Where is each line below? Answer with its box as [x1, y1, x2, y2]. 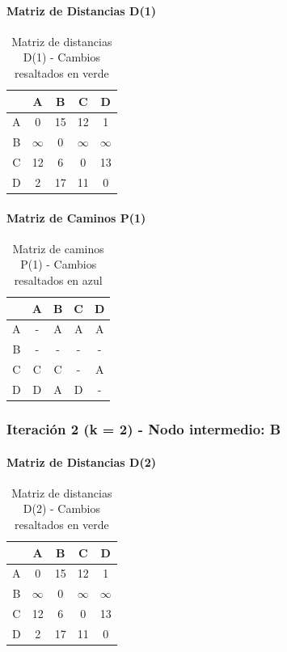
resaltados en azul [14, 272, 103, 289]
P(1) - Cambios [20, 256, 97, 273]
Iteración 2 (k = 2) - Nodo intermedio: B [6, 419, 281, 439]
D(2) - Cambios [23, 500, 100, 517]
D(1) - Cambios [23, 49, 100, 66]
